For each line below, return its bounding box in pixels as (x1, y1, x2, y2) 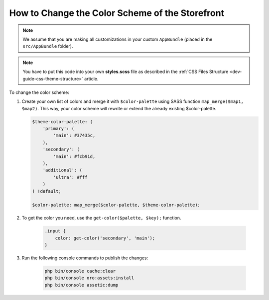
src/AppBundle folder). (22, 43, 73, 49)
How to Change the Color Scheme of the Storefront (9, 7, 224, 18)
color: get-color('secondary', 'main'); (55, 235, 155, 241)
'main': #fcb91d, (53, 153, 96, 159)
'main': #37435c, (53, 133, 96, 139)
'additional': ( (42, 167, 82, 173)
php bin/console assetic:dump (44, 282, 119, 288)
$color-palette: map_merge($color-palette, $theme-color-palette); (32, 202, 201, 208)
